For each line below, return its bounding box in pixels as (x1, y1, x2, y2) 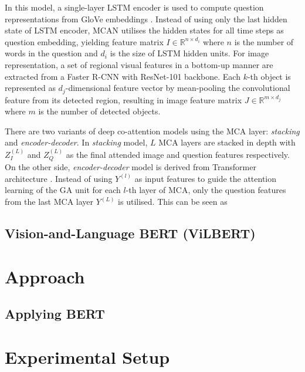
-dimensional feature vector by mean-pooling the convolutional (65, 82, 290, 94)
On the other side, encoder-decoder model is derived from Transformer (5, 161, 256, 173)
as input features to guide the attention (134, 172, 277, 184)
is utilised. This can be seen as (118, 195, 228, 207)
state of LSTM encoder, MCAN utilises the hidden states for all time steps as (5, 24, 284, 36)
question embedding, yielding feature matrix (5, 35, 164, 48)
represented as (5, 82, 56, 94)
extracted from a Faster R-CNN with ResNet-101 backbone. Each (5, 70, 240, 82)
